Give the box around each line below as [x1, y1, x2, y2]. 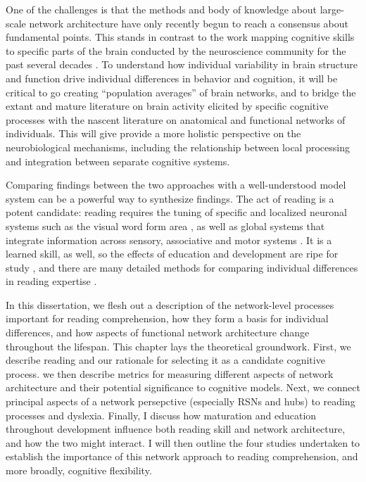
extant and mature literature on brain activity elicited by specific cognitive [6, 99, 329, 113]
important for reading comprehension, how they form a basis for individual [6, 311, 329, 326]
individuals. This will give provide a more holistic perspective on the [6, 126, 301, 141]
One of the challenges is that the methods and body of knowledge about [6, 2, 317, 16]
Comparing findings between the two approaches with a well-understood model [6, 177, 346, 192]
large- [320, 2, 344, 16]
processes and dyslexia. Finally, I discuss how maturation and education [6, 407, 317, 422]
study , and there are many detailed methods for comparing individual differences [6, 260, 358, 274]
